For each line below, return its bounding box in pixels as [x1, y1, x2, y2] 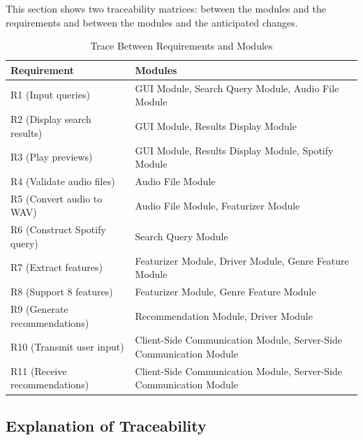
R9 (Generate [10, 301, 68, 316]
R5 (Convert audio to [10, 191, 103, 205]
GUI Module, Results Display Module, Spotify [135, 142, 334, 157]
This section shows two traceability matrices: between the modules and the [6, 1, 326, 15]
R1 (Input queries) [10, 87, 90, 102]
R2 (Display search [10, 112, 91, 126]
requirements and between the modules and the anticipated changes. [6, 15, 298, 29]
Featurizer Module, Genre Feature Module [135, 284, 316, 299]
